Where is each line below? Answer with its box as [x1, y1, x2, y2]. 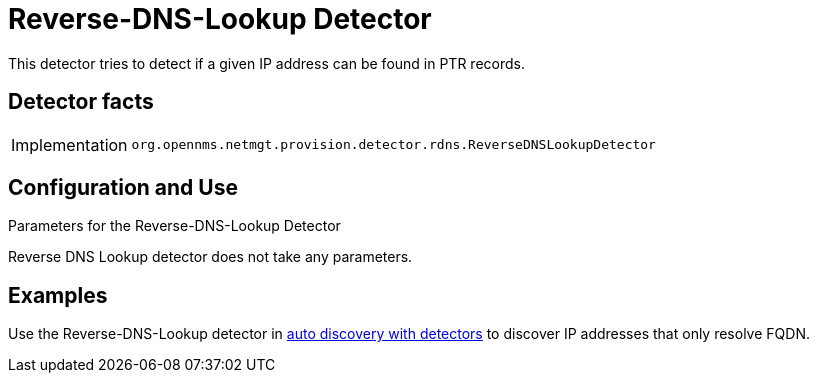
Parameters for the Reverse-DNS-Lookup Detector [8, 217, 341, 235]
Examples [8, 282, 108, 308]
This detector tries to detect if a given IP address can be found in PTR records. [8, 54, 525, 72]
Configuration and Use [8, 175, 238, 201]
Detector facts [8, 89, 154, 115]
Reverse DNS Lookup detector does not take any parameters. [8, 248, 413, 266]
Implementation [11, 134, 128, 155]
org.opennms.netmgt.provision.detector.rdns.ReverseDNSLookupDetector [131, 137, 656, 153]
